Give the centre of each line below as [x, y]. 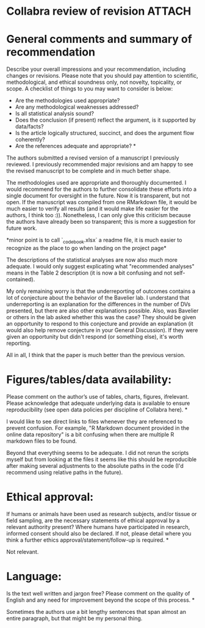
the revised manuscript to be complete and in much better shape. [88, 171]
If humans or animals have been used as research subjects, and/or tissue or [102, 514]
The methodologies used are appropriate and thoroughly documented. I [96, 183]
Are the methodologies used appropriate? [67, 101]
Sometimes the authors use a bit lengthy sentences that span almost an [96, 611]
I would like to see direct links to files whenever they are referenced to [95, 421]
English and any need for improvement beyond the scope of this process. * [101, 600]
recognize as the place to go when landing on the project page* [86, 248]
